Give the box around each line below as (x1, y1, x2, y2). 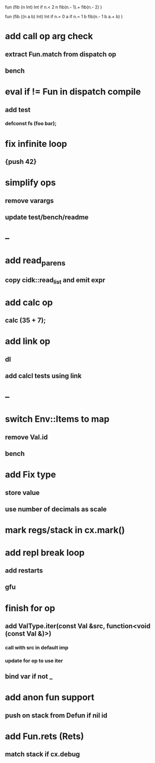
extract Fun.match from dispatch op (5, 50, 117, 58)
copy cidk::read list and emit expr (5, 276, 105, 286)
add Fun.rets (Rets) (5, 731, 84, 742)
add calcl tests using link (5, 372, 82, 380)
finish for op (5, 602, 55, 614)
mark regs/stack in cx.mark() (5, 525, 125, 536)
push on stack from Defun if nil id (5, 711, 108, 720)
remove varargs (5, 196, 54, 205)
